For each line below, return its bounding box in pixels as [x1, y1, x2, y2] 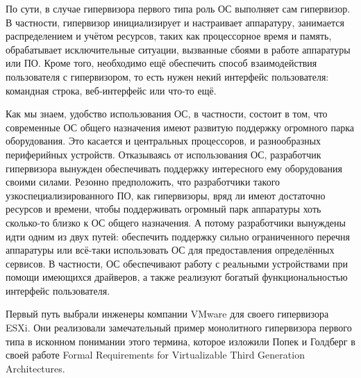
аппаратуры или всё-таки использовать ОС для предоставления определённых [6, 243, 335, 257]
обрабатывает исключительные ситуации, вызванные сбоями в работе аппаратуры [6, 42, 351, 56]
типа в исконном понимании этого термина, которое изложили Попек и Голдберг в [6, 334, 355, 348]
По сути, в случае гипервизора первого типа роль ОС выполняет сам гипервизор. [6, 1, 351, 15]
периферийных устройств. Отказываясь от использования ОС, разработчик [6, 147, 321, 161]
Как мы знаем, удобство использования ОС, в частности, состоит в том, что [6, 106, 328, 121]
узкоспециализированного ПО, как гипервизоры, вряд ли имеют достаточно [6, 188, 326, 202]
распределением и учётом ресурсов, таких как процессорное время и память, [6, 28, 332, 43]
